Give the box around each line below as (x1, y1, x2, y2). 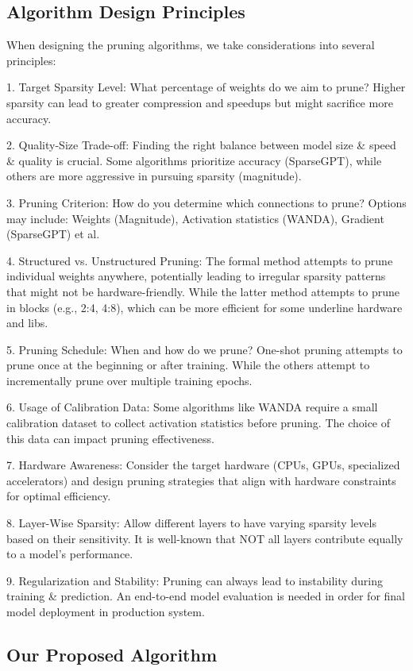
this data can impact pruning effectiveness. (6, 430, 214, 446)
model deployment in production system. (6, 604, 205, 620)
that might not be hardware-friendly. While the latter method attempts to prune (6, 283, 399, 299)
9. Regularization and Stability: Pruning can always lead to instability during (6, 572, 384, 588)
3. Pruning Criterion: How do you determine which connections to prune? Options (6, 194, 407, 210)
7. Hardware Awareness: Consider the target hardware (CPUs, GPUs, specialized (6, 457, 400, 473)
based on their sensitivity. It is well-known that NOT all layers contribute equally (6, 530, 403, 546)
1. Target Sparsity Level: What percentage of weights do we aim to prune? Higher (6, 79, 406, 95)
